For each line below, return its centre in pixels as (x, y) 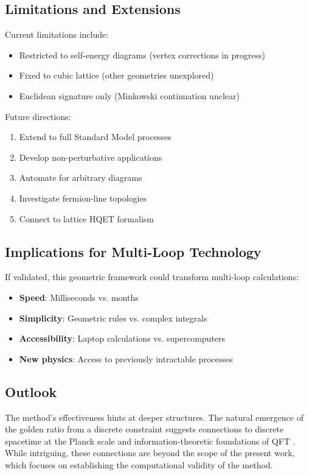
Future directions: (38, 116)
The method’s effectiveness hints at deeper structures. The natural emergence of (154, 417)
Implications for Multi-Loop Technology (133, 251)
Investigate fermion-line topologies (83, 198)
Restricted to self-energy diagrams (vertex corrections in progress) (142, 55)
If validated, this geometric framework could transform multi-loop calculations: (152, 277)
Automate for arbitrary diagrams (81, 178)
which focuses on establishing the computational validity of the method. (139, 464)
